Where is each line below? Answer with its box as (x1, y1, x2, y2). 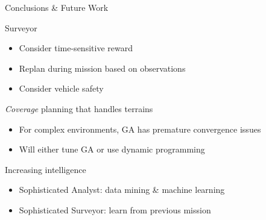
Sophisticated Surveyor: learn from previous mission (19, 203, 211, 216)
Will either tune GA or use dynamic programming (19, 143, 205, 156)
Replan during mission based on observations (19, 61, 186, 74)
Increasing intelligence (5, 163, 86, 175)
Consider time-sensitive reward (19, 42, 133, 54)
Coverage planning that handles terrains (5, 102, 153, 115)
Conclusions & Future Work (5, 1, 109, 13)
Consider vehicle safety (19, 82, 104, 95)
